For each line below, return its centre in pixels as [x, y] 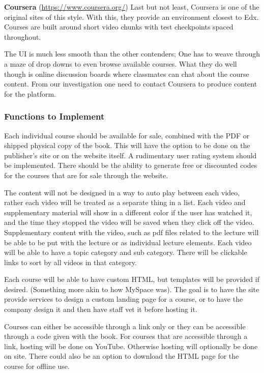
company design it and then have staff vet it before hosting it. [101, 309]
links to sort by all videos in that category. [70, 262]
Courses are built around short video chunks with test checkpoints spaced [119, 27]
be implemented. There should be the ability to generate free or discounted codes [131, 165]
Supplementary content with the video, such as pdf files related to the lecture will [131, 232]
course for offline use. [37, 366]
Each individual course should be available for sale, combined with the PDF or [127, 135]
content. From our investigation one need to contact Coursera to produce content [131, 84]
